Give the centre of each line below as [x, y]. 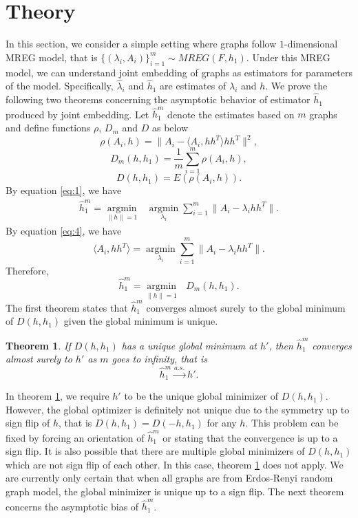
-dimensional [311, 44]
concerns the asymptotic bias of [72, 506]
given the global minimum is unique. [141, 321]
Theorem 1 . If [38, 345]
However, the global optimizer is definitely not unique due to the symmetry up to [178, 409]
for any [222, 423]
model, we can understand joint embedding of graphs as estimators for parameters [179, 72]
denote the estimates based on [231, 114]
